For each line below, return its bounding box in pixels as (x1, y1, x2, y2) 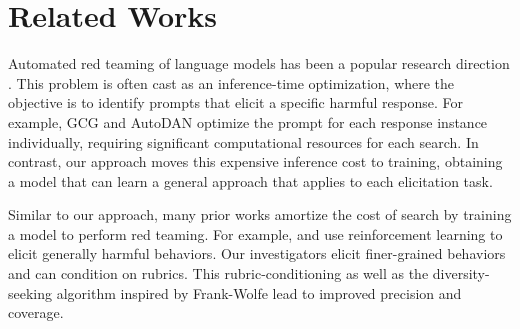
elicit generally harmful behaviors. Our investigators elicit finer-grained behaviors (8, 243, 506, 264)
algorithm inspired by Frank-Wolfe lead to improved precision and (56, 282, 462, 303)
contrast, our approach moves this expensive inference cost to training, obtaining (8, 151, 503, 172)
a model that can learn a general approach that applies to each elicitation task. (8, 170, 493, 191)
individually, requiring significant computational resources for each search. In (8, 131, 479, 152)
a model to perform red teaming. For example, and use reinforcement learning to (8, 223, 503, 244)
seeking (8, 282, 53, 303)
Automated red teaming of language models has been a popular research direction (8, 53, 510, 74)
